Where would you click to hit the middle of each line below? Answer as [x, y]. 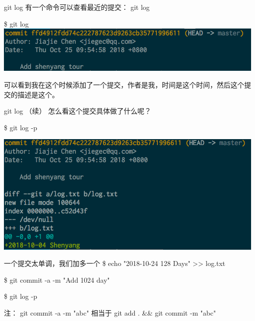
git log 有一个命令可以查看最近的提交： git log [77, 7]
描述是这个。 [38, 94]
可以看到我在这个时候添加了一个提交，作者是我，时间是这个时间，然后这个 [124, 85]
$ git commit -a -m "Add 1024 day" [57, 279]
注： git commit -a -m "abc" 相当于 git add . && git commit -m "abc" [110, 312]
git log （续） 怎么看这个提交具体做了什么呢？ [78, 111]
